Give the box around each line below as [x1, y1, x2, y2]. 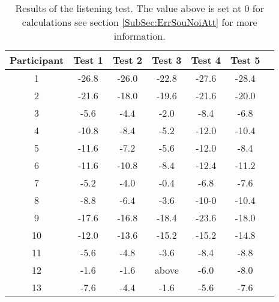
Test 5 [230, 53, 260, 67]
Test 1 [73, 53, 103, 67]
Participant [10, 53, 64, 67]
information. [113, 29, 166, 43]
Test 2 [112, 53, 143, 67]
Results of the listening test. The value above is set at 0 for [15, 1, 264, 15]
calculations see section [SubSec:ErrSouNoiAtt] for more [22, 15, 257, 29]
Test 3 [152, 53, 182, 67]
